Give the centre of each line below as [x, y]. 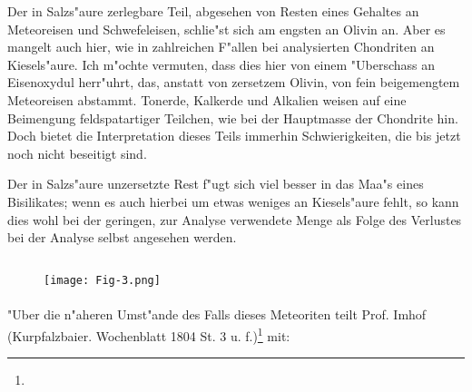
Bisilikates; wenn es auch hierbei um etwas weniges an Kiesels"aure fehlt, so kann [233, 201]
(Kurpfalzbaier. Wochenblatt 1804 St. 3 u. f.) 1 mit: [149, 334]
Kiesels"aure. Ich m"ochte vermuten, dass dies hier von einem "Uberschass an [221, 64]
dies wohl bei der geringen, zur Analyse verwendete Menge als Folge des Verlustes [235, 219]
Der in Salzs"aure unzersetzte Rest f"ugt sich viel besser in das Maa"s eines [216, 184]
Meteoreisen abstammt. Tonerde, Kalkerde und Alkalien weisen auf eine [207, 99]
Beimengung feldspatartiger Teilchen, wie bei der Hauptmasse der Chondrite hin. [233, 118]
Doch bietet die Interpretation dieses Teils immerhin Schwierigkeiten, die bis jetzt [234, 136]
